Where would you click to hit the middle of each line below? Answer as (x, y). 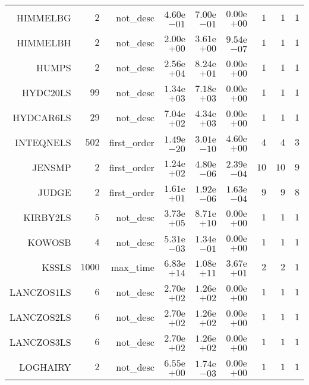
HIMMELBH (44, 42)
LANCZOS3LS (40, 342)
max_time (133, 267)
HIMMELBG (44, 17)
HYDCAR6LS (42, 117)
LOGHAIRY (45, 367)
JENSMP (51, 167)
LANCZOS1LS (40, 292)
